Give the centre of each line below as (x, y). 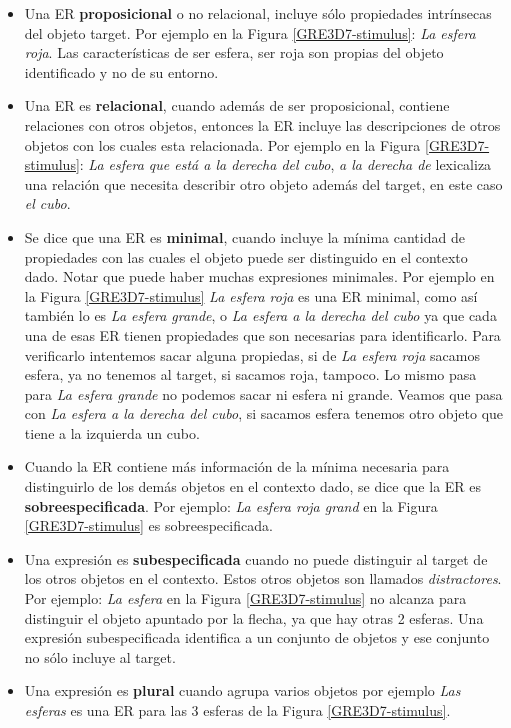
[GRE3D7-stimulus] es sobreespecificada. (148, 525)
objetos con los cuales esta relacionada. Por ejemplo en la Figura (222, 144)
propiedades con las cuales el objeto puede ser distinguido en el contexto (246, 256)
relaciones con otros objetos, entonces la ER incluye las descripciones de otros (262, 124)
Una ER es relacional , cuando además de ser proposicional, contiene (237, 105)
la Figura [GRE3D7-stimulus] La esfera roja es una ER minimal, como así (251, 295)
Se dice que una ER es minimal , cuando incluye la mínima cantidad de (244, 236)
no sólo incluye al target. (100, 656)
